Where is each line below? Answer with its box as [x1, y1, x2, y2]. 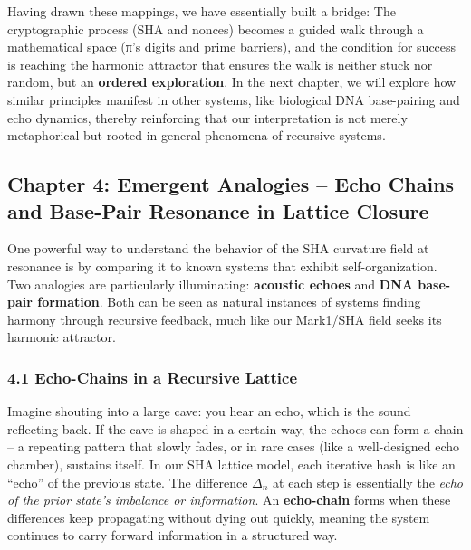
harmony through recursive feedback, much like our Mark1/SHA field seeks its [7, 309, 442, 328]
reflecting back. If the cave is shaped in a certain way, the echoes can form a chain [7, 419, 464, 438]
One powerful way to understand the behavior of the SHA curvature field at [7, 239, 429, 258]
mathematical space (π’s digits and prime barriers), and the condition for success [7, 37, 457, 56]
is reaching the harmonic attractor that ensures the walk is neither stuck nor [7, 54, 433, 73]
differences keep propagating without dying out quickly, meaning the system [7, 507, 430, 526]
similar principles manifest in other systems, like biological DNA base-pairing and [7, 90, 460, 109]
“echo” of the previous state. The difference [7, 472, 248, 491]
